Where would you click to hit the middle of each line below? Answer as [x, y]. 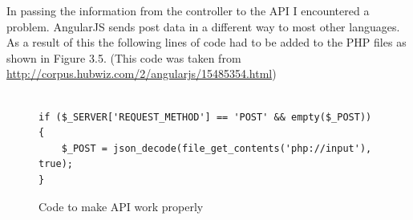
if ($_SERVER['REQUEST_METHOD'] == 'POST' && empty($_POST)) [205, 117]
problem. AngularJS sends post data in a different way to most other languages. [203, 26]
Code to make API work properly [121, 206]
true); [56, 164]
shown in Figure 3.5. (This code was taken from [124, 57]
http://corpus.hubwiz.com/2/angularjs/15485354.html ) [142, 73]
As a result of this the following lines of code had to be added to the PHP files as [206, 42]
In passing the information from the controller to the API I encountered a [188, 10]
